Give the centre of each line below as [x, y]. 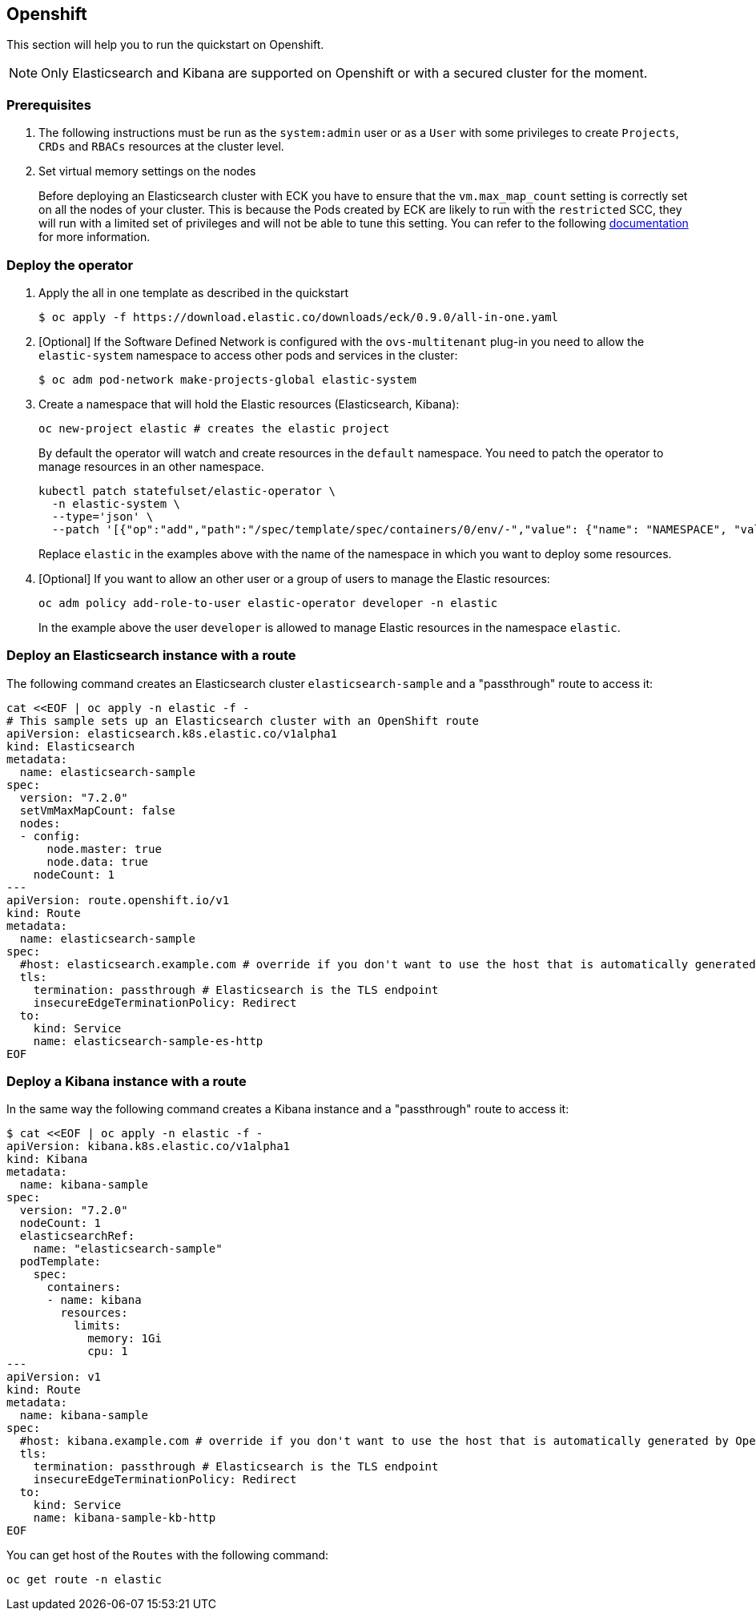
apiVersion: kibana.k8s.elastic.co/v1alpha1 [149, 1146]
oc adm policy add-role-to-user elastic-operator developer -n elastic [268, 603]
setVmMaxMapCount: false [97, 810]
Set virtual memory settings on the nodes [147, 171]
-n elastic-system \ [116, 503]
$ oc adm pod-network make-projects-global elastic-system [228, 379]
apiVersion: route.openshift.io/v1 [118, 900]
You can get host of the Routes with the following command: [168, 1555]
